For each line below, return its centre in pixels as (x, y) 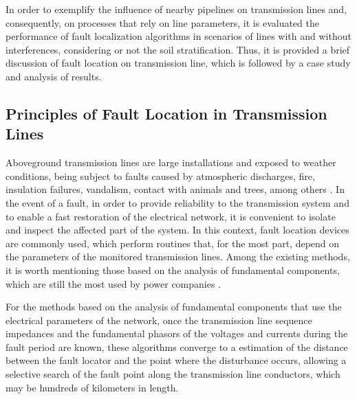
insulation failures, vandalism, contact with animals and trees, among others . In (175, 189)
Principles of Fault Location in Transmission (166, 113)
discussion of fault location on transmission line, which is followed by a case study (178, 63)
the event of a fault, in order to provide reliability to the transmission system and (177, 202)
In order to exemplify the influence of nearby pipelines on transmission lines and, (176, 9)
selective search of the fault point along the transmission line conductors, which (173, 374)
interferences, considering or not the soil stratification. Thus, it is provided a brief (178, 49)
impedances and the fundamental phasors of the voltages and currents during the (177, 333)
